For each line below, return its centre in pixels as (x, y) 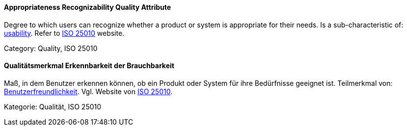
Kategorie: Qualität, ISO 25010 (53, 106)
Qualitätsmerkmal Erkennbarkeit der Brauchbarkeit (89, 66)
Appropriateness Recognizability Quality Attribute (88, 7)
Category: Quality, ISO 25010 (51, 48)
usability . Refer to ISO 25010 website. (64, 33)
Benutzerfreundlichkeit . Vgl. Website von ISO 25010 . (88, 91)
